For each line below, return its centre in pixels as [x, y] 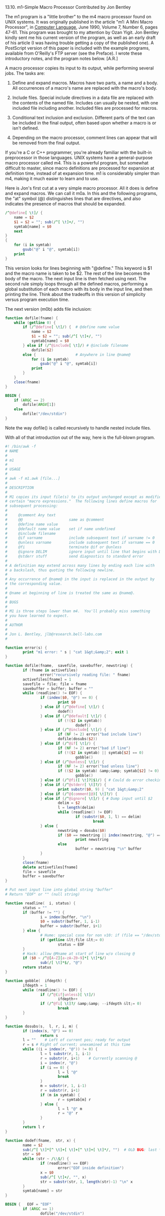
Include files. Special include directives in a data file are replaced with [83, 98]
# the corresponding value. [34, 584]
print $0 [67, 702]
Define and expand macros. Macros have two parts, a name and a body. [85, 83]
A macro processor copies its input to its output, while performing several [79, 68]
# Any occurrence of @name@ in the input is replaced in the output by [80, 579]
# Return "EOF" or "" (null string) [42, 894]
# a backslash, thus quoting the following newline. [60, 570]
